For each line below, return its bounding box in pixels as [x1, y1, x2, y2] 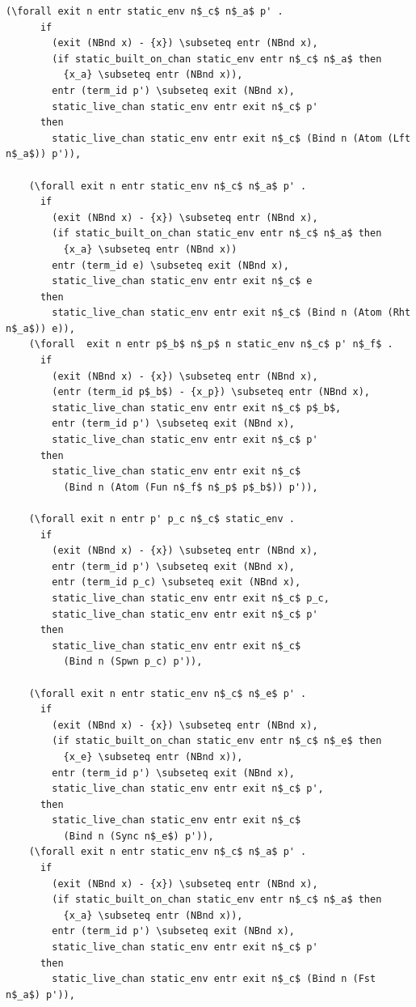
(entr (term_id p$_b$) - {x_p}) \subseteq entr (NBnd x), [52, 386, 371, 398]
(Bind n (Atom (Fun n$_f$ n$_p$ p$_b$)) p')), [63, 481, 318, 493]
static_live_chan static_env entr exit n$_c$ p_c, [52, 592, 330, 604]
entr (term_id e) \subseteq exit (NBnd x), [52, 259, 289, 271]
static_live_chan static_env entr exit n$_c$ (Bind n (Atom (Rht [52, 307, 411, 319]
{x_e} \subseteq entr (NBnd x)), [63, 750, 243, 763]
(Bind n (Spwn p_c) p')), [63, 656, 203, 668]
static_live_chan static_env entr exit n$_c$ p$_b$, [52, 402, 342, 414]
